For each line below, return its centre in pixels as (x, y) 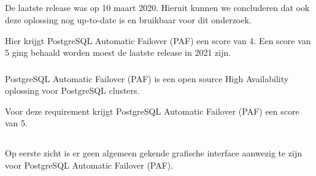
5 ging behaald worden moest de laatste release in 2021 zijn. (118, 52)
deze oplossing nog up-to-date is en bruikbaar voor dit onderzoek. (128, 19)
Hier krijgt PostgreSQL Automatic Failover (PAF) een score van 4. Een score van (158, 40)
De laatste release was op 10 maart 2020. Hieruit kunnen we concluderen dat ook (157, 8)
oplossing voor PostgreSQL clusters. (72, 90)
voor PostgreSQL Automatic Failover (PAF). (89, 165)
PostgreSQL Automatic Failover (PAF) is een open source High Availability (147, 78)
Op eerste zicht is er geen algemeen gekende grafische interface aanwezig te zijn (154, 153)
